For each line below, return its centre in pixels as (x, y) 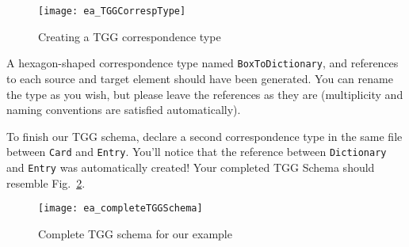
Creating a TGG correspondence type (130, 36)
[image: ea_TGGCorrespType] (112, 11)
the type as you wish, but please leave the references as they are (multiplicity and (205, 94)
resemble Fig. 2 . (46, 182)
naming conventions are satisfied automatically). (124, 110)
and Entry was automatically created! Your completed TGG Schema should (191, 167)
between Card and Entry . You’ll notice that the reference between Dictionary (197, 152)
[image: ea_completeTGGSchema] (120, 209)
